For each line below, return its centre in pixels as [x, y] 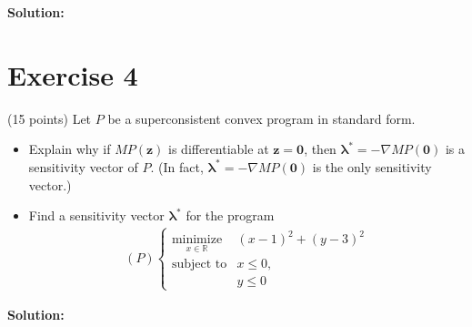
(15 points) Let [50, 118]
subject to [199, 264]
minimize [197, 240]
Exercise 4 [73, 74]
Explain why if [70, 149]
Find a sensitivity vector [96, 215]
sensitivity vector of [83, 166]
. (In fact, [177, 166]
